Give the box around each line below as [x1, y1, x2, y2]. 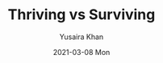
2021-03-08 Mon [52, 47, 111, 57]
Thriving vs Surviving [7, 6, 156, 24]
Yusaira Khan [59, 32, 104, 41]
